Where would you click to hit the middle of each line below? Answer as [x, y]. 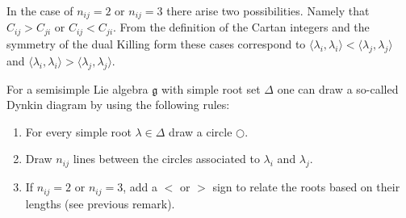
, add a [140, 187]
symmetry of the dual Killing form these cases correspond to [156, 43]
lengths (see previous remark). [100, 203]
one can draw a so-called [338, 88]
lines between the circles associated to [166, 159]
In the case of [40, 10]
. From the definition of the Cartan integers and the [241, 27]
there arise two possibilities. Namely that [268, 10]
